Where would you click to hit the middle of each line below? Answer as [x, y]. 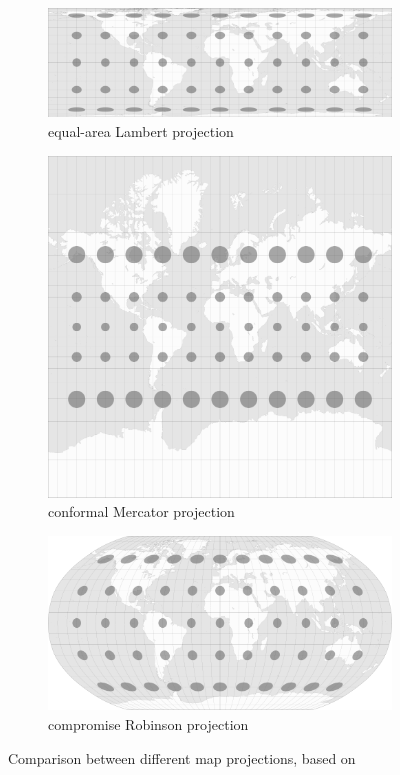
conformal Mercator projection [141, 511]
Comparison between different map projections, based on [182, 757]
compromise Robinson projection [148, 724]
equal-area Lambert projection [141, 130]
